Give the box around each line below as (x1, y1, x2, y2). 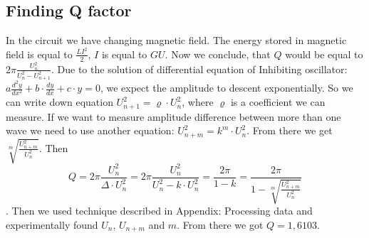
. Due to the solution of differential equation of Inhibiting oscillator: (51, 61, 348, 76)
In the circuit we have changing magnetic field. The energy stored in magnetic (6, 33, 347, 48)
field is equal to (6, 46, 73, 61)
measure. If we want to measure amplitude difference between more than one (6, 109, 341, 124)
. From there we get (246, 123, 333, 138)
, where (182, 94, 214, 109)
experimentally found (6, 217, 98, 232)
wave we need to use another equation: (6, 123, 175, 138)
